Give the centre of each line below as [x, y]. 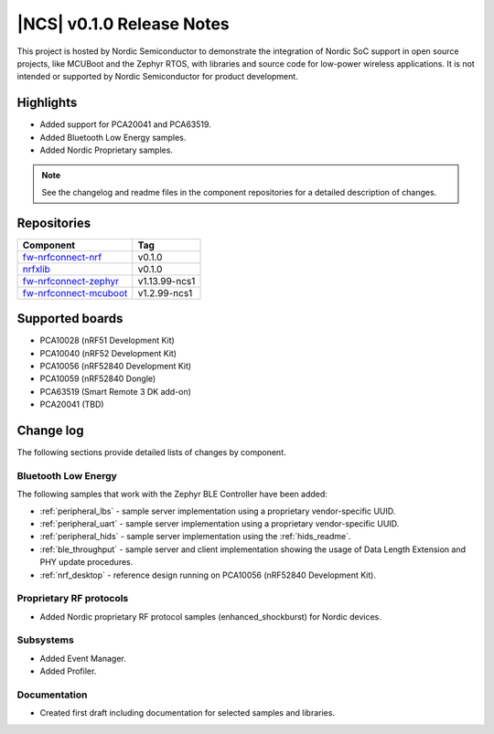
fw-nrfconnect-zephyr [70, 281]
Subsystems [46, 640]
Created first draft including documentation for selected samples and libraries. [188, 713]
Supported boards [70, 319]
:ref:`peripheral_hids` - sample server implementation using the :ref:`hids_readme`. [195, 537]
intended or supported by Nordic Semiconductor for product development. [158, 77]
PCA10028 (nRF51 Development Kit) [107, 340]
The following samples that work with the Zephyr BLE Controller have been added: [172, 495]
